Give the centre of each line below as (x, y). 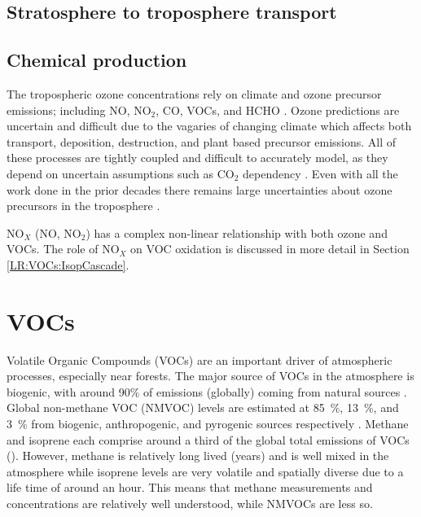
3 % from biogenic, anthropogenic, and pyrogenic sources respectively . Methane (208, 424)
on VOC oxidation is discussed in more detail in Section (270, 249)
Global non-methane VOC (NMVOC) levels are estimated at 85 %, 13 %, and (203, 407)
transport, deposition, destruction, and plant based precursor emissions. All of (202, 141)
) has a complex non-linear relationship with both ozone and (237, 232)
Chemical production (97, 60)
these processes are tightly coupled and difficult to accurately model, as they (197, 158)
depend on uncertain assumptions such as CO (121, 173)
